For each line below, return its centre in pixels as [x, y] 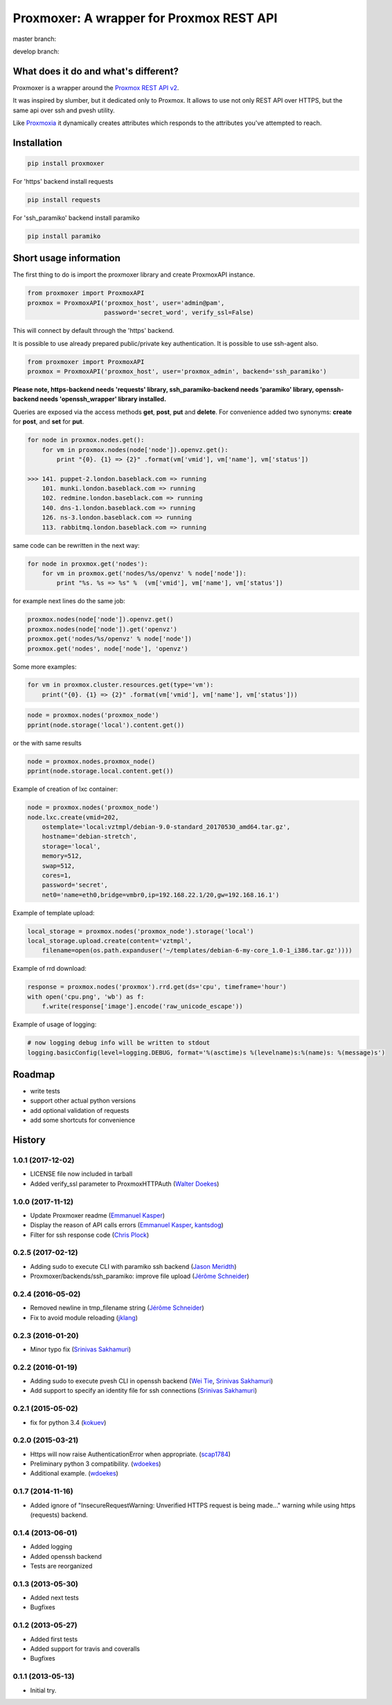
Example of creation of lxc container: [65, 789]
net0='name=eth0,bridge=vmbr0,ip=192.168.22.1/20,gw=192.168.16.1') [161, 895]
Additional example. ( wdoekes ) [74, 1473]
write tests [45, 1091]
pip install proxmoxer [66, 164]
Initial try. [43, 1690]
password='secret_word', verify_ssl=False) [179, 313]
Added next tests [54, 1598]
